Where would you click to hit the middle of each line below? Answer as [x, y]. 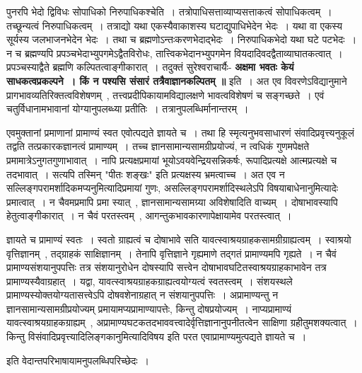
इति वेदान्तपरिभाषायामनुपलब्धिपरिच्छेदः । [78, 360]
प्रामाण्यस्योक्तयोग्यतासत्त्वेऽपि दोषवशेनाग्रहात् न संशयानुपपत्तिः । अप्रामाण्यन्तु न [142, 295]
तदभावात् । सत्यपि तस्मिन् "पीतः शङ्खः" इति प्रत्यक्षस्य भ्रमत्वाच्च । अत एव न [146, 174]
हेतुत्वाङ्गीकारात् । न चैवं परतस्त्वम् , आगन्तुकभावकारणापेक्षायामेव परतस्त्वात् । [149, 216]
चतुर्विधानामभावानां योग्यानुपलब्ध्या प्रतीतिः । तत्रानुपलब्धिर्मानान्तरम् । [128, 109]
